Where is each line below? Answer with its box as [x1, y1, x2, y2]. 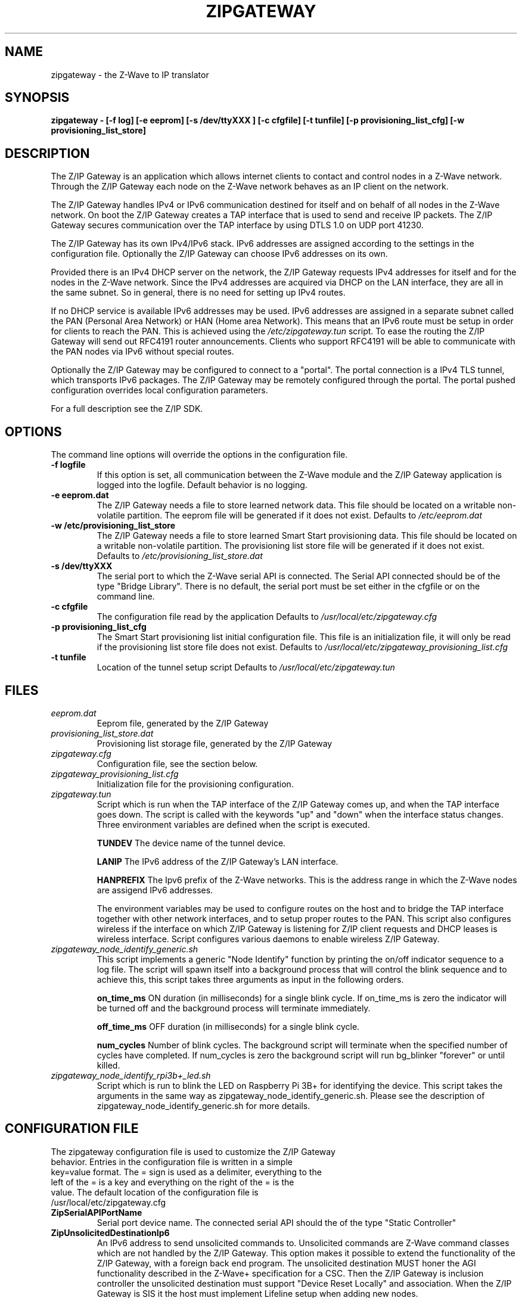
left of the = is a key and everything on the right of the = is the [51, 1176, 294, 1187]
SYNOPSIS [5, 90, 70, 105]
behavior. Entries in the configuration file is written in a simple [51, 1156, 293, 1167]
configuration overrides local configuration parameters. [51, 385, 268, 396]
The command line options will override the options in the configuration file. [51, 449, 348, 460]
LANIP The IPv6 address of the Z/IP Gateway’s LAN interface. [97, 856, 338, 867]
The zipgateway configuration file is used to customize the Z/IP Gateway [51, 1146, 335, 1157]
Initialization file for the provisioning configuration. [97, 778, 294, 789]
